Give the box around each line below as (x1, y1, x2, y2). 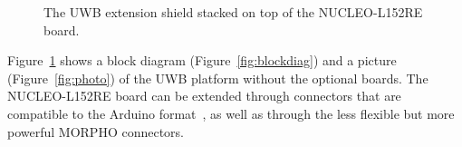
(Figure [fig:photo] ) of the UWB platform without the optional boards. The (7, 68, 428, 87)
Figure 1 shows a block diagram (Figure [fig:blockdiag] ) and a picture (7, 51, 397, 70)
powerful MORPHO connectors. (7, 122, 185, 141)
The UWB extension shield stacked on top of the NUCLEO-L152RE (43, 3, 423, 21)
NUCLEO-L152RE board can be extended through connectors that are (7, 86, 401, 105)
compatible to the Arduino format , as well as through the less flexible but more (7, 103, 455, 122)
